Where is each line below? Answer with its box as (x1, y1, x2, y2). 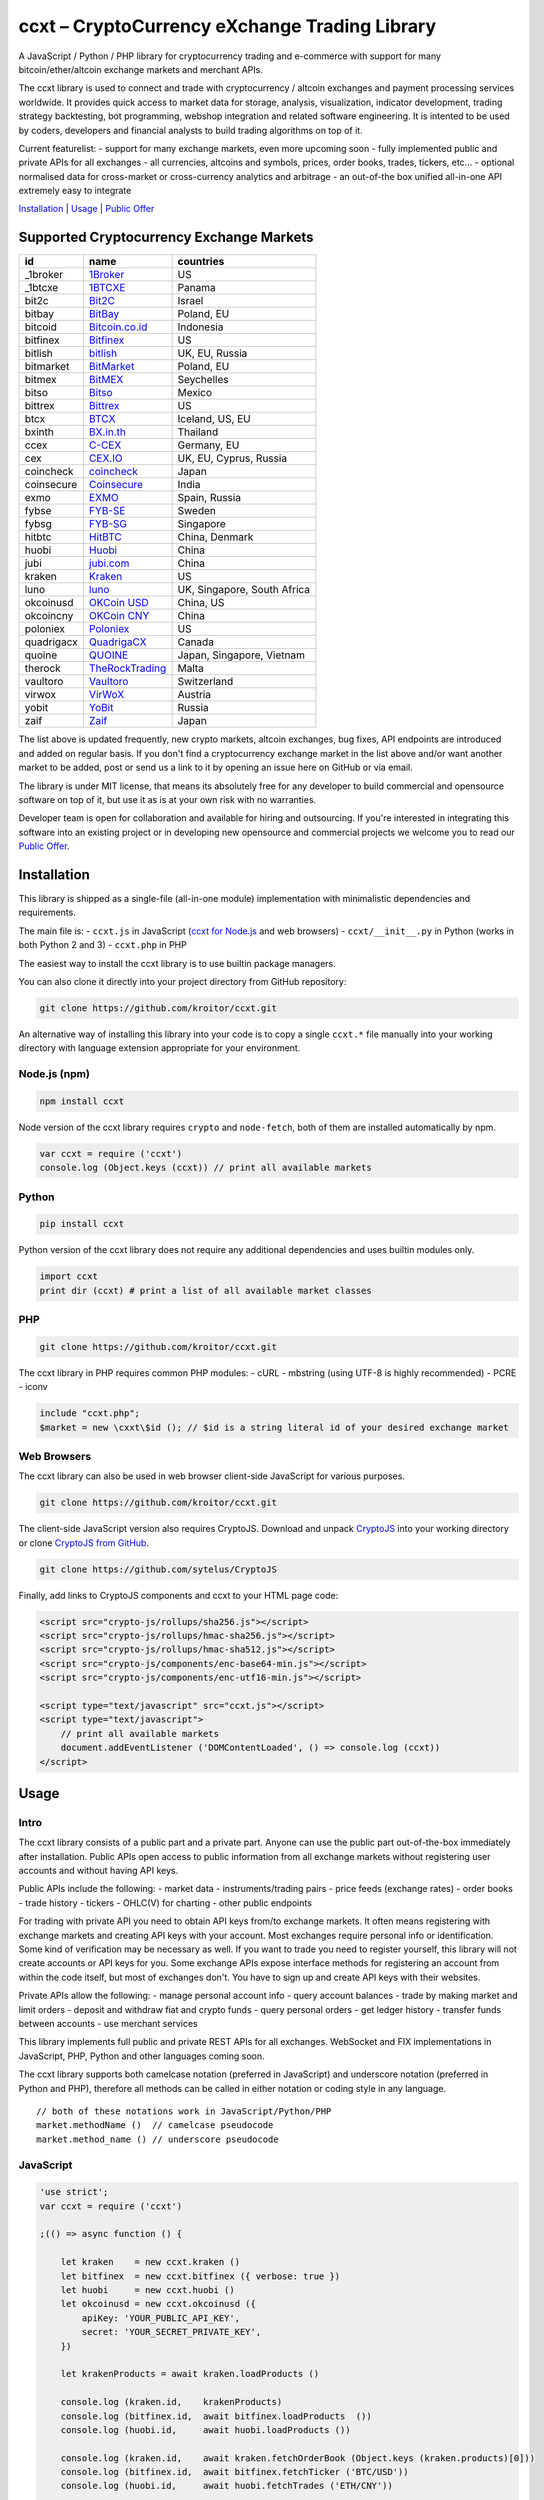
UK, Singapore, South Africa (177, 583, 310, 597)
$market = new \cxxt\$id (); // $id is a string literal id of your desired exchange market (39, 1421, 509, 1433)
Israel (177, 294, 204, 308)
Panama (177, 281, 216, 295)
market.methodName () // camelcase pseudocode (36, 2120, 274, 2131)
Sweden (177, 504, 217, 518)
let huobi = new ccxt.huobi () (60, 2285, 235, 2296)
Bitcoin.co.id (88, 320, 148, 334)
